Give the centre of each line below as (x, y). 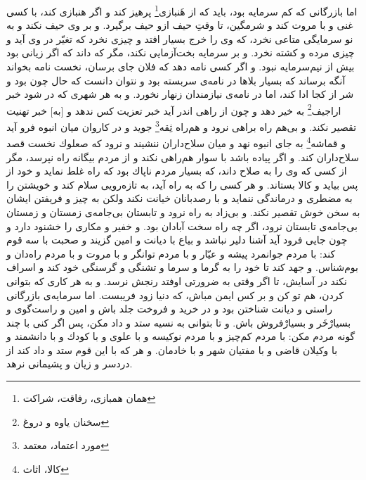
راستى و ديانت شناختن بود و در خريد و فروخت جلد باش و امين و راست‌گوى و (169, 309)
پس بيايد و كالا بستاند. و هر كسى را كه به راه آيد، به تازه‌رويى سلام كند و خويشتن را (182, 184)
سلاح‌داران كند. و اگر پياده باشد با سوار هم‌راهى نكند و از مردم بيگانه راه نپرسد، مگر (183, 157)
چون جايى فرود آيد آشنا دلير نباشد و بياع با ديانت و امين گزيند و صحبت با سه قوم (177, 240)
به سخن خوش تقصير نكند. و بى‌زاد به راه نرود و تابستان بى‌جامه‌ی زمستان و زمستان (183, 211)
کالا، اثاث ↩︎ (46, 468)
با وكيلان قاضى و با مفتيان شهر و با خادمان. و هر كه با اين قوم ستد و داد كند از (172, 349)
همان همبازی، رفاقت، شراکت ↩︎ (89, 398)
